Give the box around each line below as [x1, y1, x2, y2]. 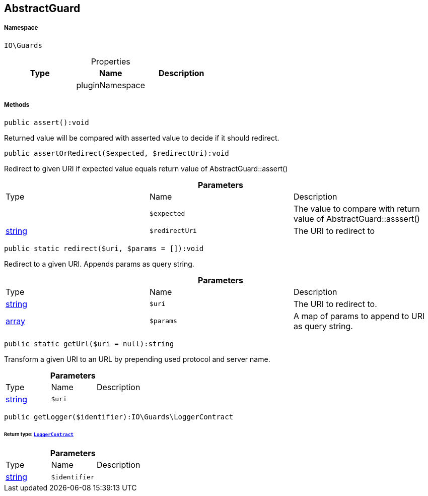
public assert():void [4, 118, 89, 127]
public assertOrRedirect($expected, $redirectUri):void [4, 149, 229, 157]
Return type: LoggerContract [4, 431, 74, 438]
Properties [91, 56, 130, 67]
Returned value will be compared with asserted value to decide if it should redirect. [4, 133, 279, 142]
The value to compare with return [293, 203, 420, 214]
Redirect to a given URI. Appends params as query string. [4, 259, 194, 268]
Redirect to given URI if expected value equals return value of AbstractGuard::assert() [4, 164, 288, 173]
